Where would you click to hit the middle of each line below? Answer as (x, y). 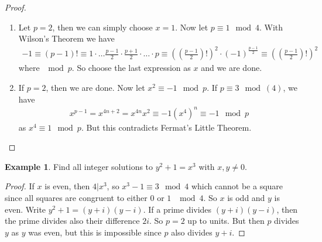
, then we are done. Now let (95, 87)
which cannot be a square (237, 186)
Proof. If (20, 186)
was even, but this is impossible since (95, 232)
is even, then (67, 186)
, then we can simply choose (102, 27)
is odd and (246, 198)
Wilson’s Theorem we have (66, 38)
